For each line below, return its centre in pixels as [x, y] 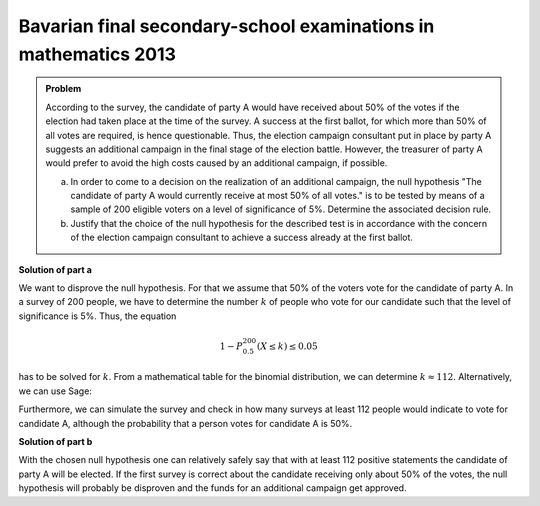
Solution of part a [55, 269]
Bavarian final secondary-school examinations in [226, 26]
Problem [63, 89]
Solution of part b [55, 441]
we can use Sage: [55, 391]
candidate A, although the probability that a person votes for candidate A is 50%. [185, 423]
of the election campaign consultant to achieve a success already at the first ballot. [242, 237]
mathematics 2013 [97, 54]
